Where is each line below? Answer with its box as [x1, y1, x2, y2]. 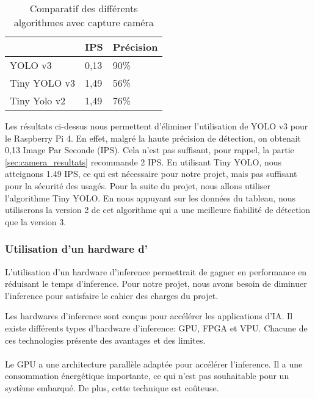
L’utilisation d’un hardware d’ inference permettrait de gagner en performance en [5, 265, 307, 278]
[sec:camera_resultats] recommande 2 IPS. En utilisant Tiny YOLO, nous [5, 155, 281, 168]
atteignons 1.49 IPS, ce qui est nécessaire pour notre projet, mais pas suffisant [5, 167, 297, 180]
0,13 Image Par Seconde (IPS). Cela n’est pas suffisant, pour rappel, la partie [5, 143, 294, 156]
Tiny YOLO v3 [10, 76, 75, 90]
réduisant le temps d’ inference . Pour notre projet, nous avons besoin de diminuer [5, 277, 307, 290]
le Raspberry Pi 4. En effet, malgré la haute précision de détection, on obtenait [5, 131, 302, 144]
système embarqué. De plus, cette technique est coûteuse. [5, 381, 219, 394]
